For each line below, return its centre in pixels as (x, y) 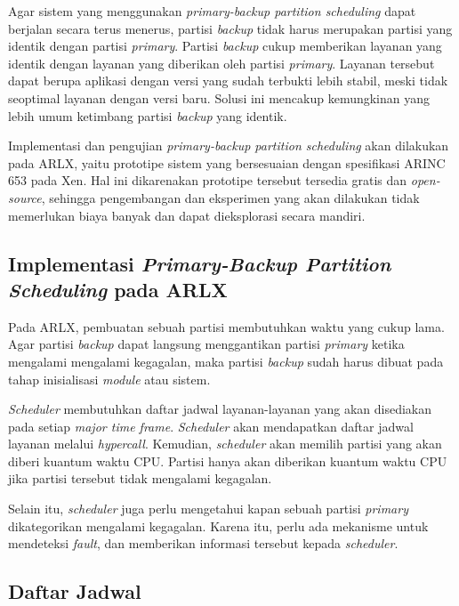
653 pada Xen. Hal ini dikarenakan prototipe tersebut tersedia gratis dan (208, 180)
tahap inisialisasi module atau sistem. (109, 379)
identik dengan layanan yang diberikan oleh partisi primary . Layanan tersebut (221, 63)
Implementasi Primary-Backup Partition (200, 263)
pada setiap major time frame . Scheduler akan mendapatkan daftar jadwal (211, 426)
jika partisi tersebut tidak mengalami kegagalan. (140, 478)
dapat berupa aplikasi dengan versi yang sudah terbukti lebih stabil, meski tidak (228, 81)
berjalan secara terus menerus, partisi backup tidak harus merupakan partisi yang (230, 28)
